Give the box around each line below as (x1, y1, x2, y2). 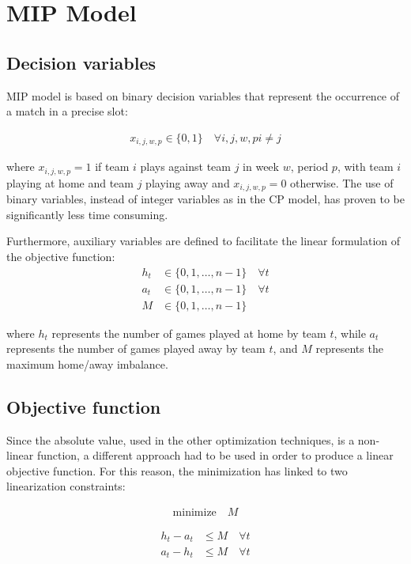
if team (95, 158, 130, 175)
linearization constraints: (6, 478, 126, 494)
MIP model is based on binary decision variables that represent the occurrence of (6, 87, 400, 104)
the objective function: (6, 248, 115, 264)
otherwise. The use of (290, 174, 394, 191)
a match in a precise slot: (6, 103, 128, 119)
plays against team (140, 158, 231, 175)
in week (243, 158, 279, 175)
